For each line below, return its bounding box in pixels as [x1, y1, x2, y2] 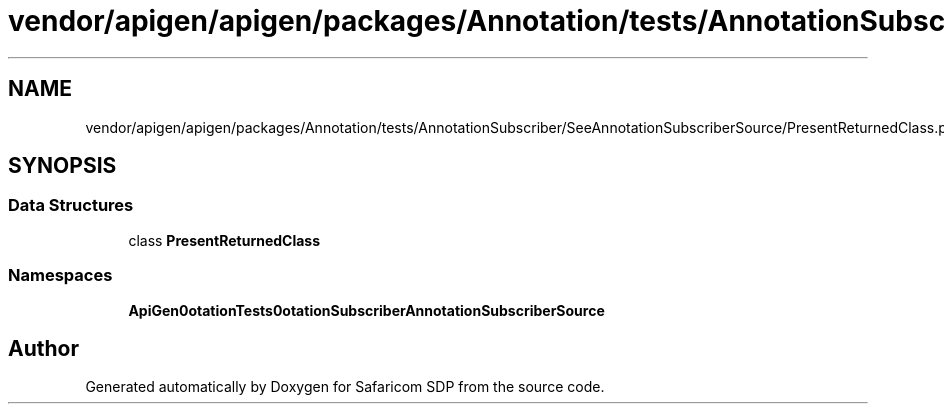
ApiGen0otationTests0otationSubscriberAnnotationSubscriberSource [128, 301, 605, 319]
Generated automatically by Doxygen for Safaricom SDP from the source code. [85, 378, 605, 396]
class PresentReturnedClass [128, 231, 321, 249]
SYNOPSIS [8, 153, 117, 179]
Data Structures [8, 195, 134, 216]
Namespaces [8, 265, 113, 286]
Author [8, 335, 79, 361]
